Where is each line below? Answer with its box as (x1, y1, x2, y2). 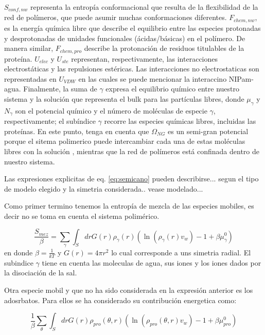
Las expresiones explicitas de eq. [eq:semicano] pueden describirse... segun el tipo (4, 173, 259, 184)
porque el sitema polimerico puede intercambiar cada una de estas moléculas (4, 136, 245, 146)
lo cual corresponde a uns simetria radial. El (111, 247, 251, 257)
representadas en (4, 73, 57, 84)
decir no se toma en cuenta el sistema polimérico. (4, 210, 160, 221)
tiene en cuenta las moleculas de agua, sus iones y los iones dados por (42, 257, 261, 268)
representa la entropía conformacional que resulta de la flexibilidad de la (30, 2, 258, 12)
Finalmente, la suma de (23, 83, 97, 94)
